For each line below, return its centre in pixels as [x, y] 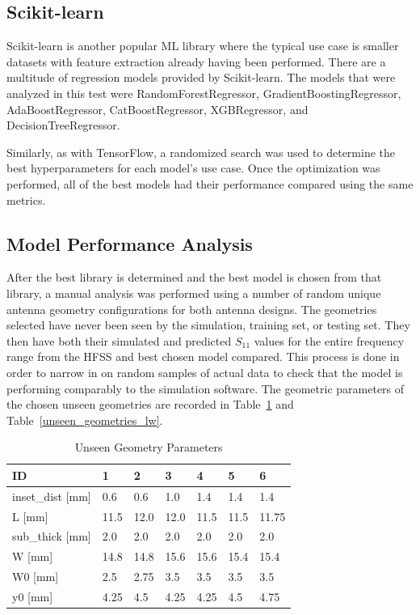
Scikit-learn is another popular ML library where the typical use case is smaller [203, 46]
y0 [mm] [33, 596]
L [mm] [30, 516]
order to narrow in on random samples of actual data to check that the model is [205, 372]
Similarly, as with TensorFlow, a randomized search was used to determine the [201, 152]
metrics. [26, 199]
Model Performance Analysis [130, 243]
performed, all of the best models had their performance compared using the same [210, 183]
